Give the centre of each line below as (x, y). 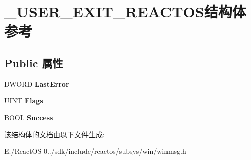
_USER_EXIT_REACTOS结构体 (125, 11)
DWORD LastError (37, 84)
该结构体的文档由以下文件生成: (54, 134)
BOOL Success (29, 117)
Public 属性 (34, 62)
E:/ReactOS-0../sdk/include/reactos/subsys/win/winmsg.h (95, 151)
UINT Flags (24, 101)
